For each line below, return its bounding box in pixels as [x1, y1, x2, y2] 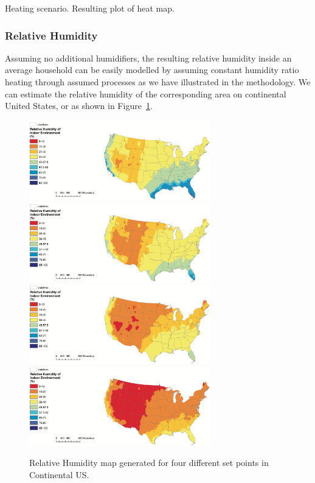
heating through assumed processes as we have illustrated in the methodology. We [5, 76, 311, 88]
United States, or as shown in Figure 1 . [5, 99, 153, 112]
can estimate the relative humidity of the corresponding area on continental [5, 87, 286, 100]
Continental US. [29, 468, 89, 481]
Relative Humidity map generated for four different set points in [29, 456, 269, 469]
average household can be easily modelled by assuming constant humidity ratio [5, 63, 299, 76]
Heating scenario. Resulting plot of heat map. [5, 2, 175, 14]
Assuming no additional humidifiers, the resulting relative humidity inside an [5, 51, 292, 64]
